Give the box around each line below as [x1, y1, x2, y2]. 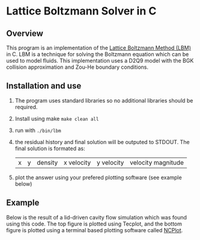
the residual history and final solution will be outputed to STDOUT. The [14, 138, 190, 145]
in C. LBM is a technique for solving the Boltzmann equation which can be [6, 51, 189, 58]
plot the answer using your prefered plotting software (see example [14, 174, 182, 181]
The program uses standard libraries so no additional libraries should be [14, 96, 193, 104]
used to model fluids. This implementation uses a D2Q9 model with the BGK [6, 57, 194, 64]
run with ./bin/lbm [14, 127, 61, 134]
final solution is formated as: [14, 145, 85, 152]
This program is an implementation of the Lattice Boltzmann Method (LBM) [6, 44, 191, 51]
